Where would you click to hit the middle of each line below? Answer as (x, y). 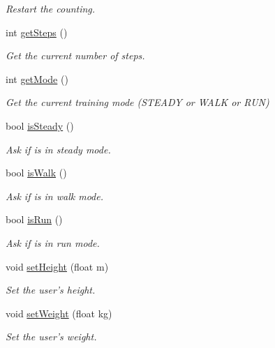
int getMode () (37, 78)
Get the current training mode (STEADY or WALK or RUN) (137, 102)
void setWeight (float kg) (59, 313)
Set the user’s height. (51, 290)
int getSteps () (37, 32)
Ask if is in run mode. (53, 242)
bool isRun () (34, 219)
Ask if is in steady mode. (58, 149)
